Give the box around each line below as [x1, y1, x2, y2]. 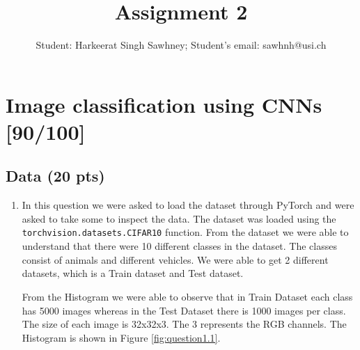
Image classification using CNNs [6, 90, 322, 118]
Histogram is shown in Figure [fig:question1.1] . [22, 330, 221, 344]
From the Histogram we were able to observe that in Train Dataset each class [22, 289, 353, 303]
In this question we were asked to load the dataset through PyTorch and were [22, 198, 354, 212]
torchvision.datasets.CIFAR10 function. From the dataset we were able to [22, 225, 349, 239]
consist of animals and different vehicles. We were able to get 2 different [22, 252, 329, 267]
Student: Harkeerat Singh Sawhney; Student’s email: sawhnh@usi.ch [36, 38, 327, 52]
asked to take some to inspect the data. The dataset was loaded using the [22, 211, 336, 225]
